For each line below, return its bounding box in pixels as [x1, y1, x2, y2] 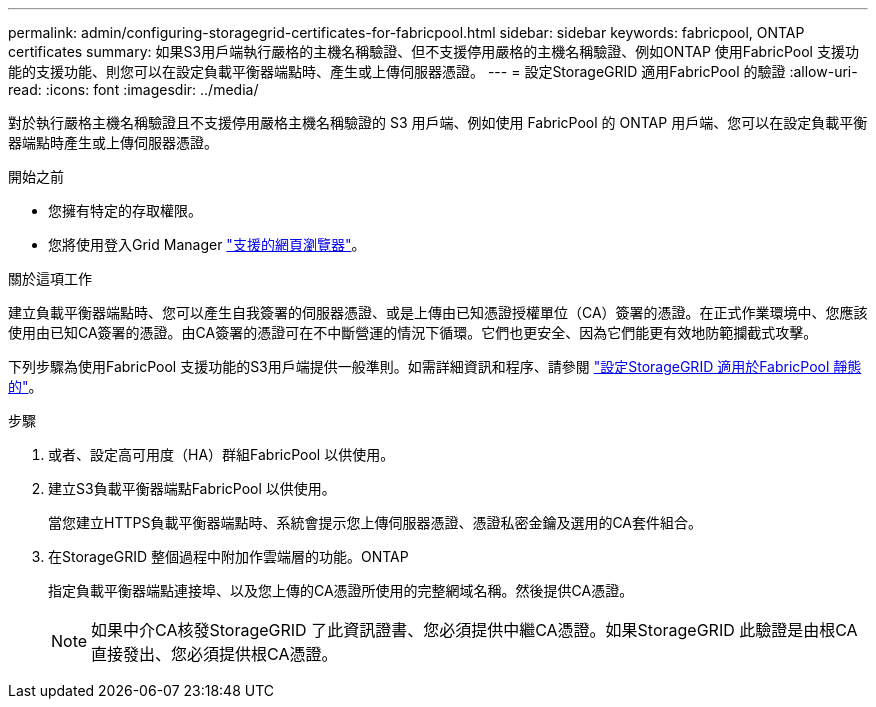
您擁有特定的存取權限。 [48, 202, 202, 219]
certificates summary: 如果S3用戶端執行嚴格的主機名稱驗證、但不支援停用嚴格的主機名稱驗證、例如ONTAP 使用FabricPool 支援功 [8, 43, 859, 60]
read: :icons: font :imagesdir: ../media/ [8, 81, 259, 98]
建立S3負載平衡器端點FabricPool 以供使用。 [48, 480, 336, 497]
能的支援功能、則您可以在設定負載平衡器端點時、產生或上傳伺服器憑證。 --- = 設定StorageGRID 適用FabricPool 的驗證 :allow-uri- [8, 63, 858, 80]
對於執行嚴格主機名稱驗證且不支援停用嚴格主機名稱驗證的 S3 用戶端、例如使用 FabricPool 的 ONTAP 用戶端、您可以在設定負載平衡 [8, 114, 868, 131]
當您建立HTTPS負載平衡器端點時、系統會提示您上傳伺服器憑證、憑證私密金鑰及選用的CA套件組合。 [48, 514, 703, 531]
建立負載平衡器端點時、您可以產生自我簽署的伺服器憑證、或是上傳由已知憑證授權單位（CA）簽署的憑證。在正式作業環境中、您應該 [8, 304, 868, 321]
